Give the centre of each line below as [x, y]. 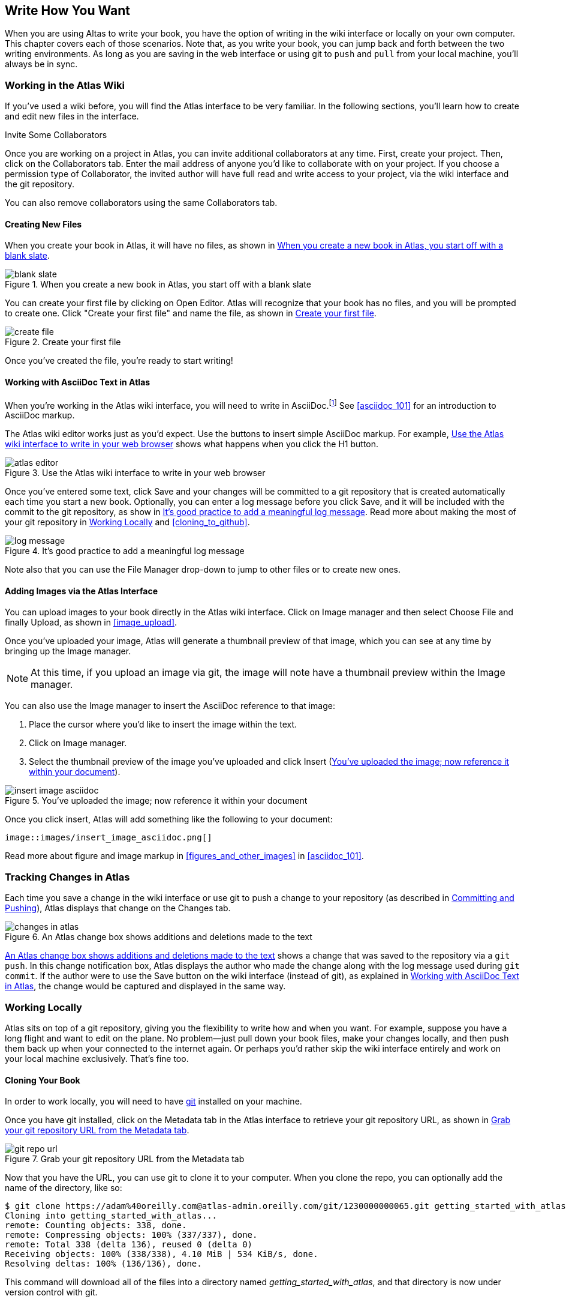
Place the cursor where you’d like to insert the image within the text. [163, 725]
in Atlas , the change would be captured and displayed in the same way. [145, 986]
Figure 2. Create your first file [63, 342]
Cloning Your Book [43, 1080]
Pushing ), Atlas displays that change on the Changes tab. [118, 908]
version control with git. [51, 1292]
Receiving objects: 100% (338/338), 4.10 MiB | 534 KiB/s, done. [162, 1254]
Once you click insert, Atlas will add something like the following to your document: [169, 819]
